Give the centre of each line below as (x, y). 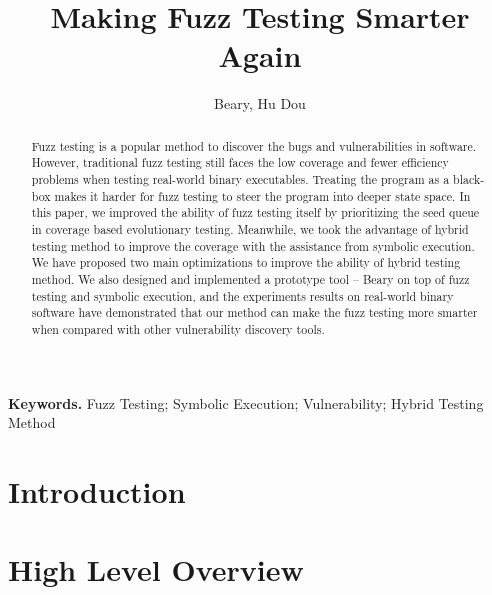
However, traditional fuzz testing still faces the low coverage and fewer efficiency (240, 162)
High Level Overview (156, 569)
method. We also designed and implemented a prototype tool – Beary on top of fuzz (250, 278)
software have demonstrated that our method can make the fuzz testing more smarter (254, 312)
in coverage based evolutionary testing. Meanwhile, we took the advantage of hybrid (250, 228)
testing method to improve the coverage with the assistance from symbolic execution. (253, 245)
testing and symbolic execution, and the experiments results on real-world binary (242, 295)
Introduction (97, 490)
